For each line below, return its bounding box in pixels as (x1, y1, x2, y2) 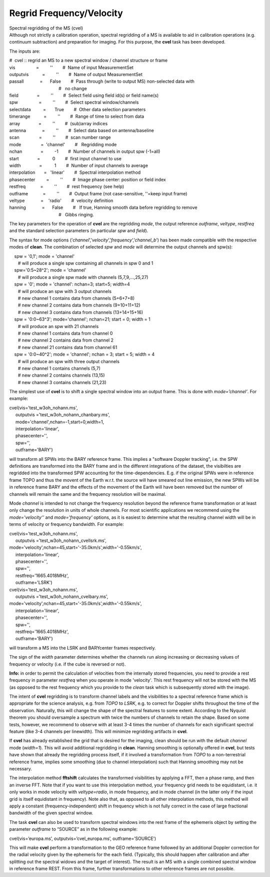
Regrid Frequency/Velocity (9, 8, 123, 19)
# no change (58, 85, 87, 91)
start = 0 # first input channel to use (9, 155, 122, 161)
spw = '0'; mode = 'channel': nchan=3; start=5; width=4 (14, 281, 130, 287)
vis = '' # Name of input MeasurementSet (9, 64, 133, 70)
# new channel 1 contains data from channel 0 (17, 330, 113, 336)
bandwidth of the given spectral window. (9, 810, 93, 816)
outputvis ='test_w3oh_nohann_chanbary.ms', (15, 412, 110, 418)
